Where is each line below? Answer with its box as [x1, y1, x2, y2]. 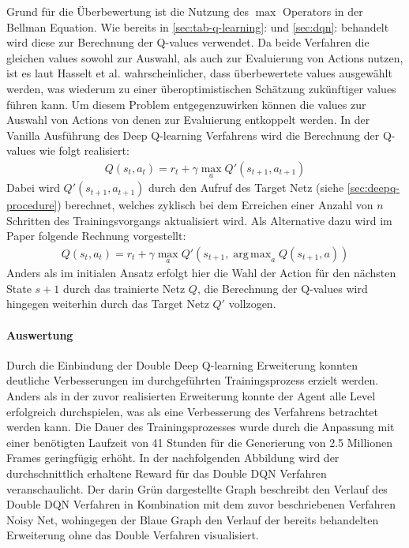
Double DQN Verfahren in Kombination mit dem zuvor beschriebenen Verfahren [6, 496, 396, 512]
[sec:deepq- [347, 179, 400, 196]
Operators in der [283, 3, 363, 19]
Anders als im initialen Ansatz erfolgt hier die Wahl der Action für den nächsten [6, 265, 396, 281]
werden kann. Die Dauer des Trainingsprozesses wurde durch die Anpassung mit [6, 419, 395, 435]
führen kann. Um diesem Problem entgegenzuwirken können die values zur [6, 96, 366, 112]
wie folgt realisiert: [39, 142, 129, 159]
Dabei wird [6, 179, 60, 196]
